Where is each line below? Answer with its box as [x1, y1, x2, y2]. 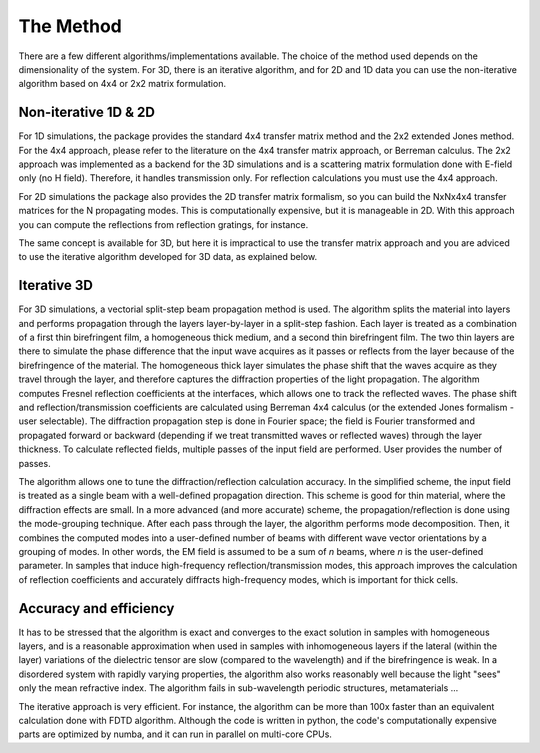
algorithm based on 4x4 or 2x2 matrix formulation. [18, 78, 227, 90]
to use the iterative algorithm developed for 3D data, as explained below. [18, 251, 318, 263]
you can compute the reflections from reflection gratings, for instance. [18, 218, 309, 230]
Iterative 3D [18, 277, 94, 294]
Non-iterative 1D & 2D [18, 104, 155, 121]
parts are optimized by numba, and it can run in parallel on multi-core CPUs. [18, 728, 332, 740]
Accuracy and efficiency [18, 600, 175, 617]
